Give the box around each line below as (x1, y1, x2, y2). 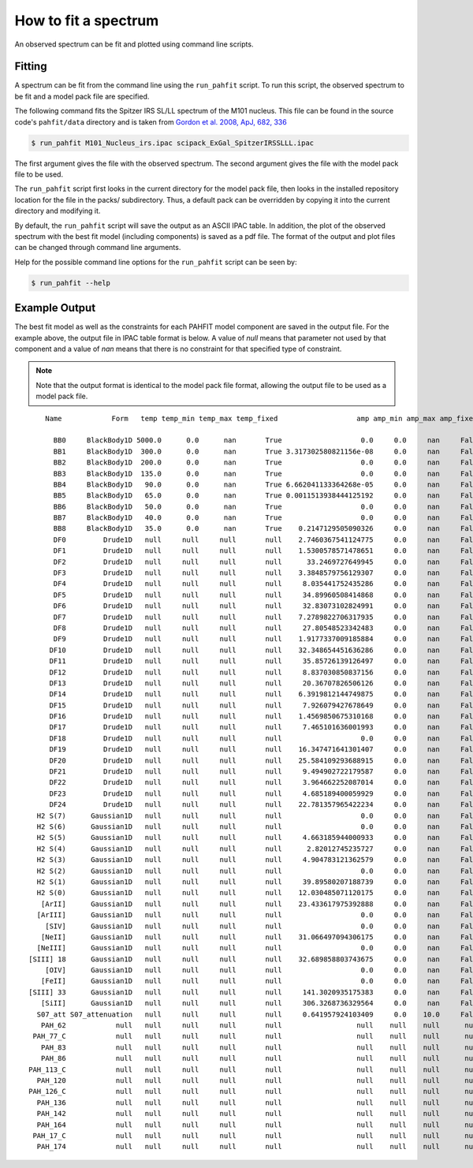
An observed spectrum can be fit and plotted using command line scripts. (14, 39, 254, 49)
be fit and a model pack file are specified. (14, 91, 150, 101)
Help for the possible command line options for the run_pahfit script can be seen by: (14, 257, 297, 267)
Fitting (14, 60, 47, 73)
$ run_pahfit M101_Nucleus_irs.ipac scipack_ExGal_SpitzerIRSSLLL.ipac (31, 138, 315, 147)
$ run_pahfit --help (31, 278, 110, 287)
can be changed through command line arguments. (14, 243, 181, 252)
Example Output (14, 301, 96, 315)
